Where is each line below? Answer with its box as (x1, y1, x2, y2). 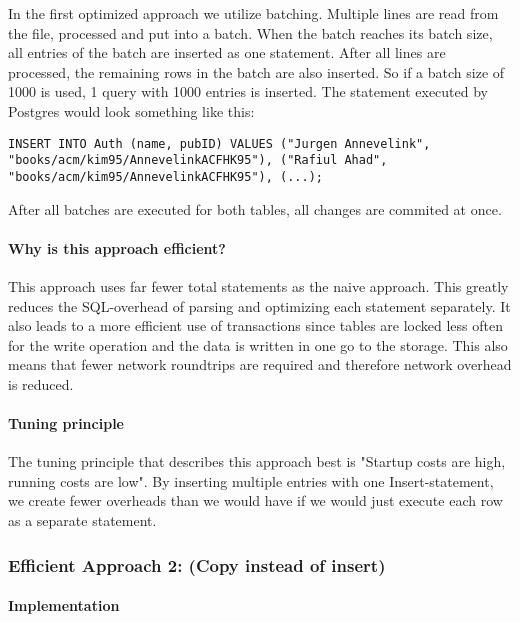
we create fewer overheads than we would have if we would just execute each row (8, 490, 503, 511)
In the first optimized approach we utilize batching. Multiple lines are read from (8, 3, 499, 23)
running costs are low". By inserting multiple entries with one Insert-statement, (8, 470, 494, 491)
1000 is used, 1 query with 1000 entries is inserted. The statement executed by (8, 81, 489, 102)
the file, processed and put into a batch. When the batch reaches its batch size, (8, 22, 493, 43)
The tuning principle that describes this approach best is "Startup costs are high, (8, 451, 506, 472)
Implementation (8, 595, 120, 616)
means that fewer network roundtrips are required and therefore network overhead (8, 354, 512, 375)
